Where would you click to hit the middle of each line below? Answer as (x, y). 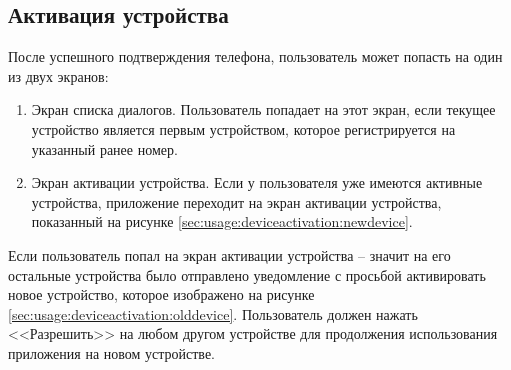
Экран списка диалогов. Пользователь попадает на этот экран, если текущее (263, 109)
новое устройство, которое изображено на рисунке (161, 294)
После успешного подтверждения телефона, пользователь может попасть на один (255, 56)
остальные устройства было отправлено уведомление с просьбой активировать (247, 274)
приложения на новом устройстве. (112, 352)
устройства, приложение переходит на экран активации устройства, (236, 201)
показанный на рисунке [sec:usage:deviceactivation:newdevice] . (222, 221)
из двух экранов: (58, 75)
